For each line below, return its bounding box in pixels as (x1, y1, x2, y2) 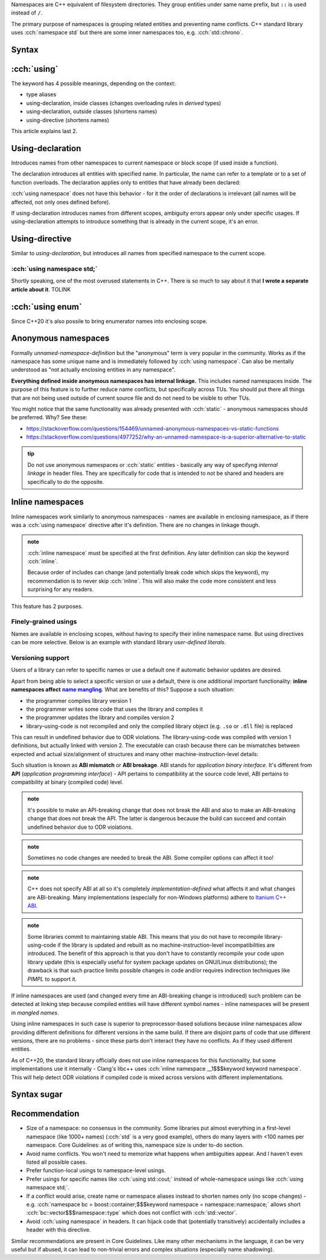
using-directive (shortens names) (26, 116, 110, 123)
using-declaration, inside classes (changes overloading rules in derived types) (26, 99, 222, 106)
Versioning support (11, 653, 69, 662)
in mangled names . (11, 1009, 59, 1016)
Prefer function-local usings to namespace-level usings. (26, 1167, 166, 1174)
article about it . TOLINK (11, 286, 71, 293)
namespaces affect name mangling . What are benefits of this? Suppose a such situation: (11, 686, 235, 693)
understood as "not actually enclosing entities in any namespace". (11, 366, 176, 373)
